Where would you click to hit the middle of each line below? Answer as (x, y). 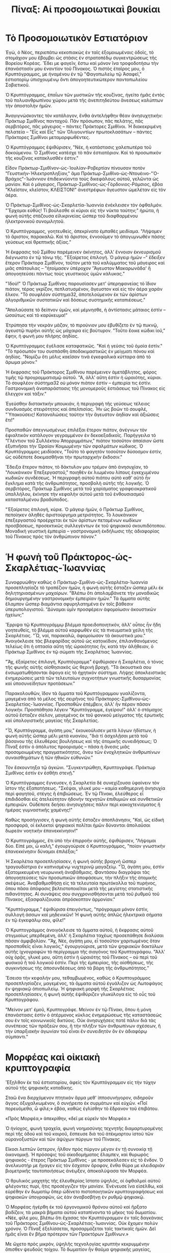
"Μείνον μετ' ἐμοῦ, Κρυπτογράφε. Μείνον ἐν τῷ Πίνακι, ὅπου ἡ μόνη (78, 1009)
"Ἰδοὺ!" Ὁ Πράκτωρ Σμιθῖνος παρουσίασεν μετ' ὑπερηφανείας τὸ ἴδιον (81, 283)
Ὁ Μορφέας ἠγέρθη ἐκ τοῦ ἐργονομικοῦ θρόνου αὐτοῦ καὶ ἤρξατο (76, 1206)
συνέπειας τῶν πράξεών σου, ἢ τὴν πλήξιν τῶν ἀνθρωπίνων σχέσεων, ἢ (83, 1026)
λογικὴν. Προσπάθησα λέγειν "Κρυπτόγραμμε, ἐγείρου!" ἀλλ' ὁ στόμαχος (84, 709)
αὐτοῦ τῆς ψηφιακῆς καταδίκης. (40, 1087)
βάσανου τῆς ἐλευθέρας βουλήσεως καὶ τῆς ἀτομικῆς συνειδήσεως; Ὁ (81, 741)
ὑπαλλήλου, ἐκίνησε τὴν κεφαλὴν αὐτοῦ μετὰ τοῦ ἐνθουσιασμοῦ (75, 494)
